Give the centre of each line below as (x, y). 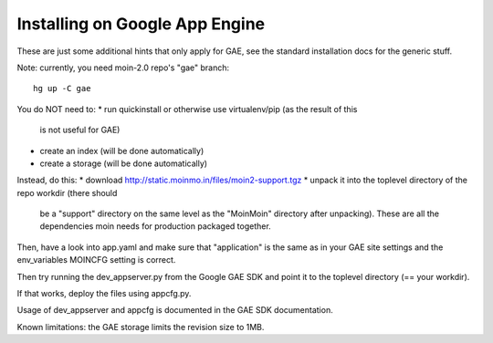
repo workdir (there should (67, 192)
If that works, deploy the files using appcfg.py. (104, 294)
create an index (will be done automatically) (122, 151)
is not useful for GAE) (80, 130)
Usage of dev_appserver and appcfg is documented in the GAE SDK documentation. (175, 310)
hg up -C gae (62, 88)
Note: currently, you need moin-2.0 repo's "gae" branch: (123, 68)
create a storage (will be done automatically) (124, 163)
